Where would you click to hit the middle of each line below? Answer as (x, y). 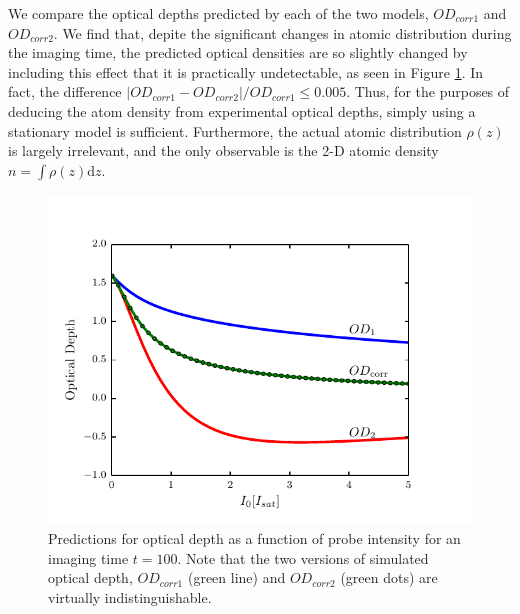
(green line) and (236, 577)
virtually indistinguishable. (130, 596)
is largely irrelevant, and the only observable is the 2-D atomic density (223, 150)
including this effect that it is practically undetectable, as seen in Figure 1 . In (246, 71)
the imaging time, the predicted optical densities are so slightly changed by (238, 52)
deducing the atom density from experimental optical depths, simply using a (242, 110)
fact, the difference (65, 91)
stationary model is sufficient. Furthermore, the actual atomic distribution (235, 130)
